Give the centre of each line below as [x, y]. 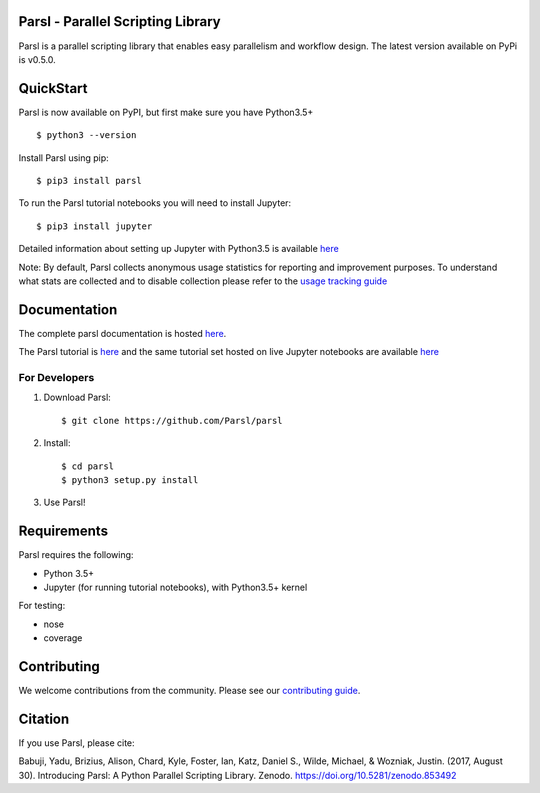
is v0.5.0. [37, 59]
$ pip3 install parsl [89, 180]
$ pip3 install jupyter [94, 226]
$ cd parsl [88, 466]
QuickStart [53, 88]
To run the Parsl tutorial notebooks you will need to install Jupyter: [155, 203]
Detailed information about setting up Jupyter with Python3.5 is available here [178, 249]
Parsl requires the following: [76, 555]
